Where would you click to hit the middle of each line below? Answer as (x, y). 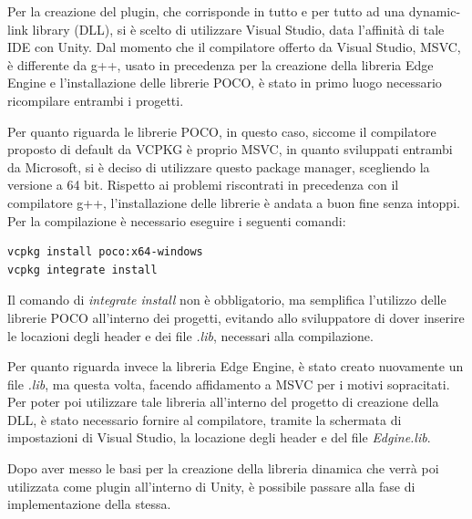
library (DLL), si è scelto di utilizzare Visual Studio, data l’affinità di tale (238, 29)
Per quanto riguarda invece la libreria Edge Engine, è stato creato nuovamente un (236, 366)
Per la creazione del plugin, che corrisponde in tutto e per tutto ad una (206, 11)
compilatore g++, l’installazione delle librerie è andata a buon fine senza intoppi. (234, 202)
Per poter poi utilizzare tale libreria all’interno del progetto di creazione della (223, 402)
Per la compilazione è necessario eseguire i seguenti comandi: (177, 220)
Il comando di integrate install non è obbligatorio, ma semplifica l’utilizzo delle (227, 300)
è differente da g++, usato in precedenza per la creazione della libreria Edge (221, 64)
